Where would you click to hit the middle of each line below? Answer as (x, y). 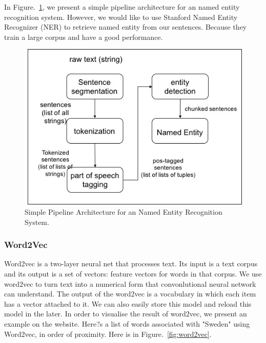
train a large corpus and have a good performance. (84, 37)
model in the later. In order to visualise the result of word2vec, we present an (126, 314)
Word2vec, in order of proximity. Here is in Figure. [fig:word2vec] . (108, 334)
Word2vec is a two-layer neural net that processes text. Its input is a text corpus (131, 264)
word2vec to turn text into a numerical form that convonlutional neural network (130, 283)
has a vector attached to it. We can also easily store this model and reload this (128, 303)
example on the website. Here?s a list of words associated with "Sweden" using (127, 323)
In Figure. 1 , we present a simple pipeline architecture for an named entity (122, 7)
